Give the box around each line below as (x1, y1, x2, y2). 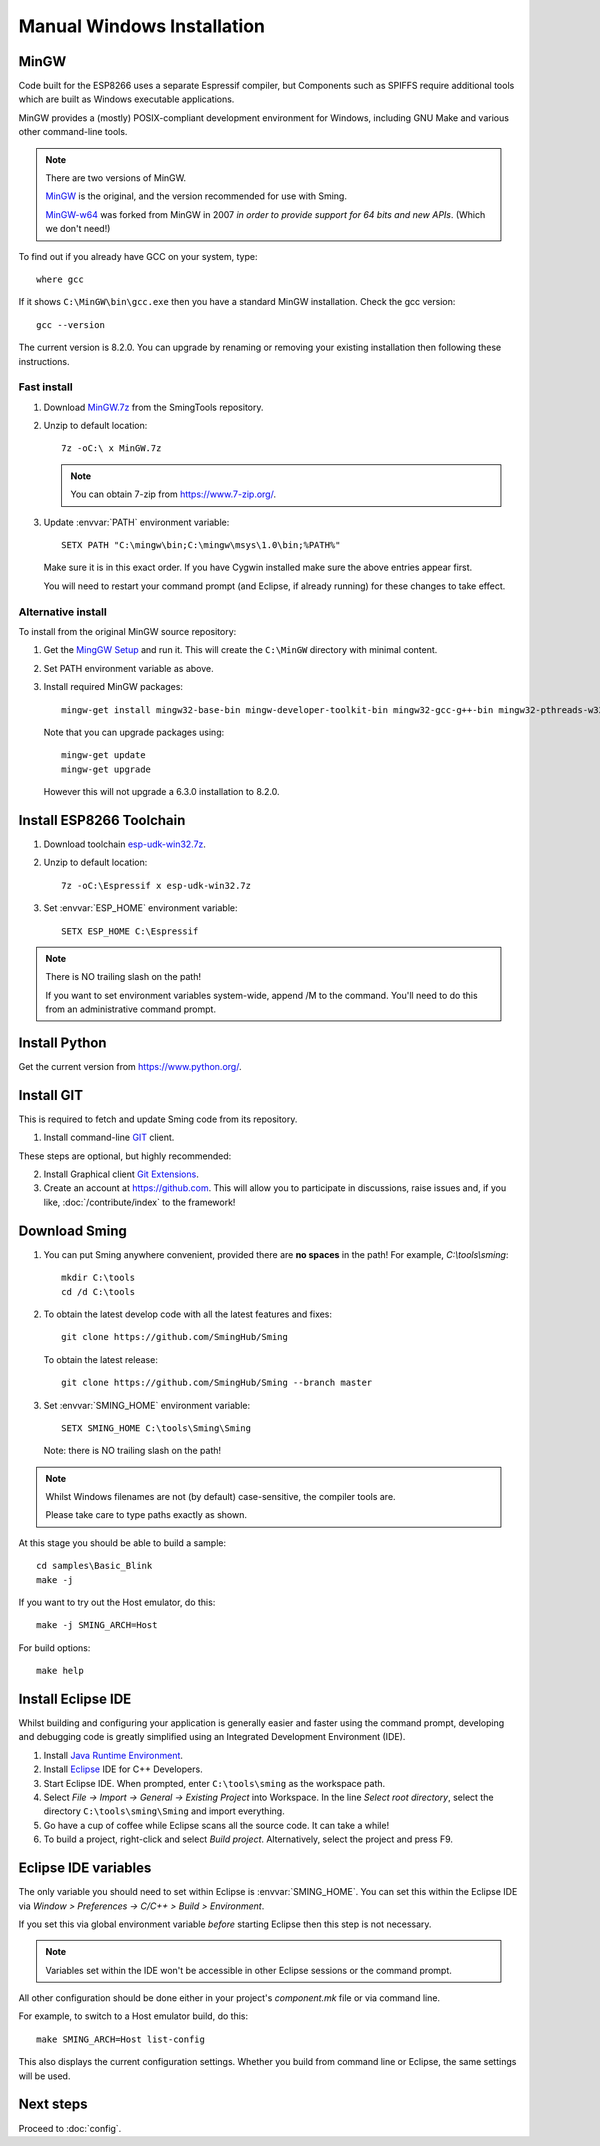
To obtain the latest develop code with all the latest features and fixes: (43, 1308, 333, 1320)
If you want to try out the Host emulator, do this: (18, 1596, 216, 1609)
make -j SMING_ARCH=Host (36, 1620, 158, 1631)
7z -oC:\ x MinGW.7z (61, 443, 162, 454)
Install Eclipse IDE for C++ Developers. (43, 1763, 204, 1775)
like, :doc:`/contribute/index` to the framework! (43, 1196, 236, 1208)
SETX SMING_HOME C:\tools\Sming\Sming (61, 1422, 252, 1434)
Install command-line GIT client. (43, 1131, 175, 1144)
